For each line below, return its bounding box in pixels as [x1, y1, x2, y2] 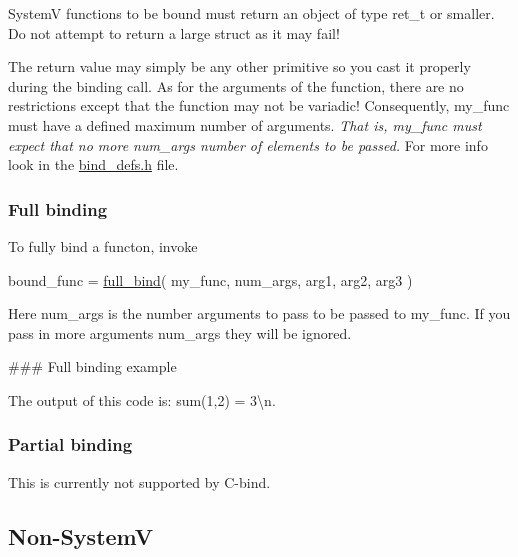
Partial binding [8, 432, 133, 457]
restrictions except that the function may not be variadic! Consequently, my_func [8, 95, 510, 116]
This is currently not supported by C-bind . [8, 471, 271, 492]
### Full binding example [8, 356, 177, 377]
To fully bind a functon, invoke [8, 235, 198, 256]
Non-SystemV [8, 520, 153, 551]
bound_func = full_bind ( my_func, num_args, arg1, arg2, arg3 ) [8, 269, 413, 290]
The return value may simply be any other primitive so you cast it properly [8, 56, 471, 77]
